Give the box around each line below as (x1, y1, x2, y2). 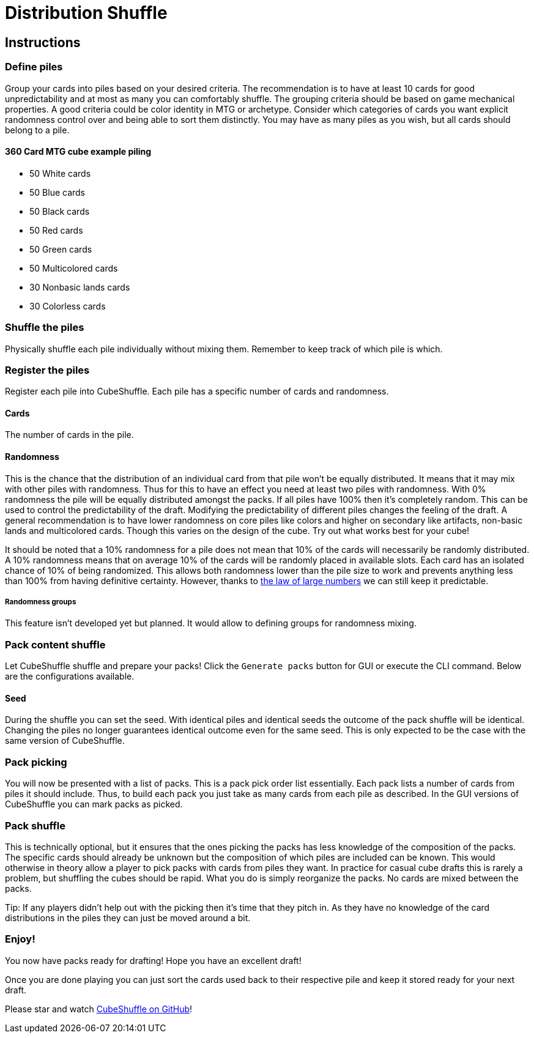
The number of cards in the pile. (5, 429, 134, 440)
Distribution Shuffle (5, 2, 168, 23)
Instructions (5, 34, 81, 50)
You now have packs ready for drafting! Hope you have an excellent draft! (5, 955, 302, 966)
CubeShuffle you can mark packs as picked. (5, 799, 183, 810)
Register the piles (5, 363, 90, 376)
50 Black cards (29, 206, 90, 217)
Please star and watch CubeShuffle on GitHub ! (5, 1003, 193, 1014)
